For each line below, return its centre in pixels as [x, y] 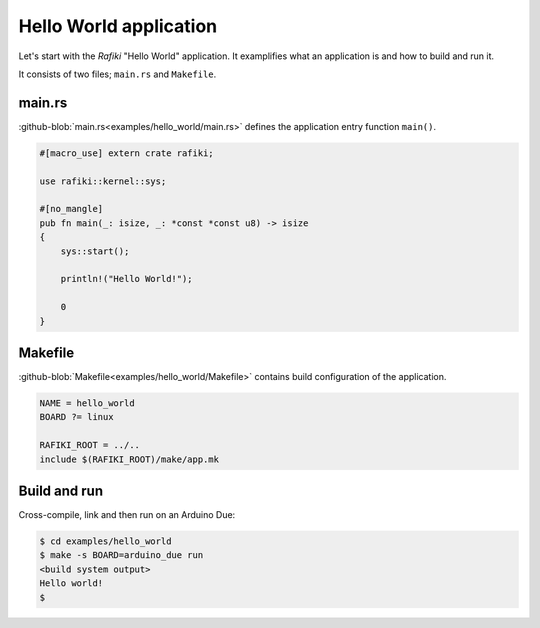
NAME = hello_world [87, 403]
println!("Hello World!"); [127, 279]
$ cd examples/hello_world [105, 541]
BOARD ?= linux [76, 417]
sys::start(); [95, 251]
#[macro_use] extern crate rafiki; [126, 153]
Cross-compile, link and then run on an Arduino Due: [127, 515]
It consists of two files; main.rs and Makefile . [117, 74]
